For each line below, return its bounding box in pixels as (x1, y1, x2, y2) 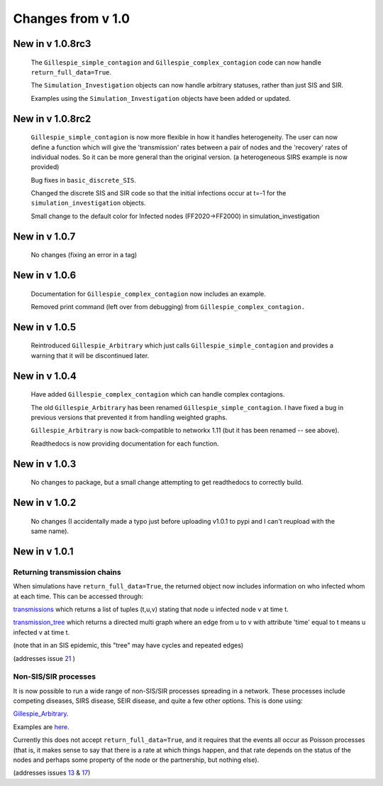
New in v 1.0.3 (13, 458, 77, 470)
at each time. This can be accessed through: (13, 592, 143, 601)
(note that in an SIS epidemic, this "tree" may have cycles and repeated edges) (13, 641, 244, 650)
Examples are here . (13, 722, 70, 731)
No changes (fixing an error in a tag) (30, 251, 138, 259)
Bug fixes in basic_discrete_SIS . (30, 176, 136, 184)
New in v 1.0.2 (13, 497, 77, 509)
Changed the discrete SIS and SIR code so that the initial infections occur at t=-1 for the (30, 189, 287, 198)
